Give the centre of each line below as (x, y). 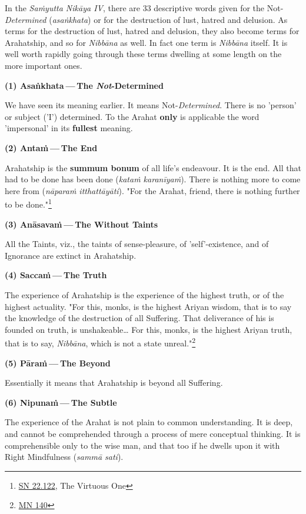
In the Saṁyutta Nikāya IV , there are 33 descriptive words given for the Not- (144, 8)
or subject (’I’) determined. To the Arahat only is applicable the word (132, 116)
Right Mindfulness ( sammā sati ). (64, 457)
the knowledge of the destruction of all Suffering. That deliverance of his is (139, 318)
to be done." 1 (28, 203)
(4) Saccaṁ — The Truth (56, 275)
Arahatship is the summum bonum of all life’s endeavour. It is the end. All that (153, 167)
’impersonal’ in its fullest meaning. (69, 128)
